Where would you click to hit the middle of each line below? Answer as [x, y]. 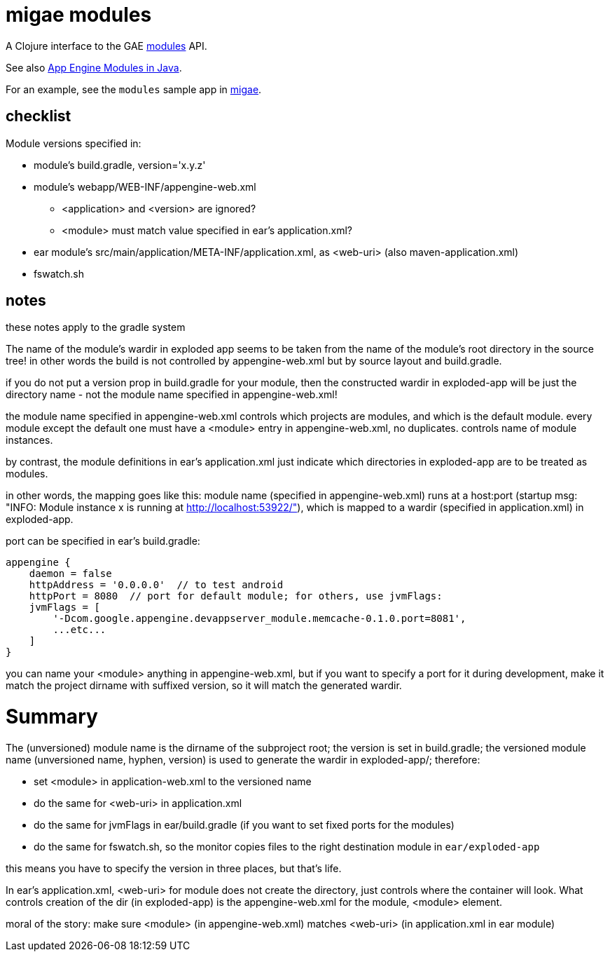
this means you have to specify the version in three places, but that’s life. [174, 868]
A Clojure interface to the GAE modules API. [106, 46]
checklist [39, 116]
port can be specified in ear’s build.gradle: [103, 541]
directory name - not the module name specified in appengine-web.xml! [172, 395]
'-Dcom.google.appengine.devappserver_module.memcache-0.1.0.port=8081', [259, 619]
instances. [29, 440]
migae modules [79, 15]
